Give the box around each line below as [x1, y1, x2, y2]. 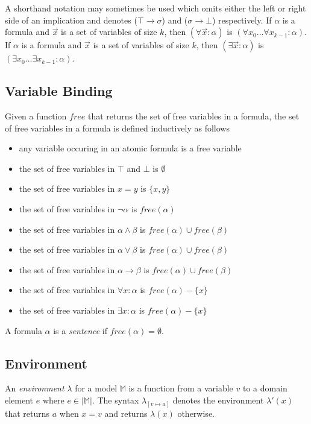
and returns [104, 407, 148, 419]
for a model [75, 382, 118, 394]
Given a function [5, 109, 67, 122]
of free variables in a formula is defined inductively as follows [5, 121, 230, 134]
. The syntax [92, 393, 139, 406]
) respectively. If [212, 13, 272, 26]
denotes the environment [172, 393, 264, 406]
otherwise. [177, 407, 215, 419]
